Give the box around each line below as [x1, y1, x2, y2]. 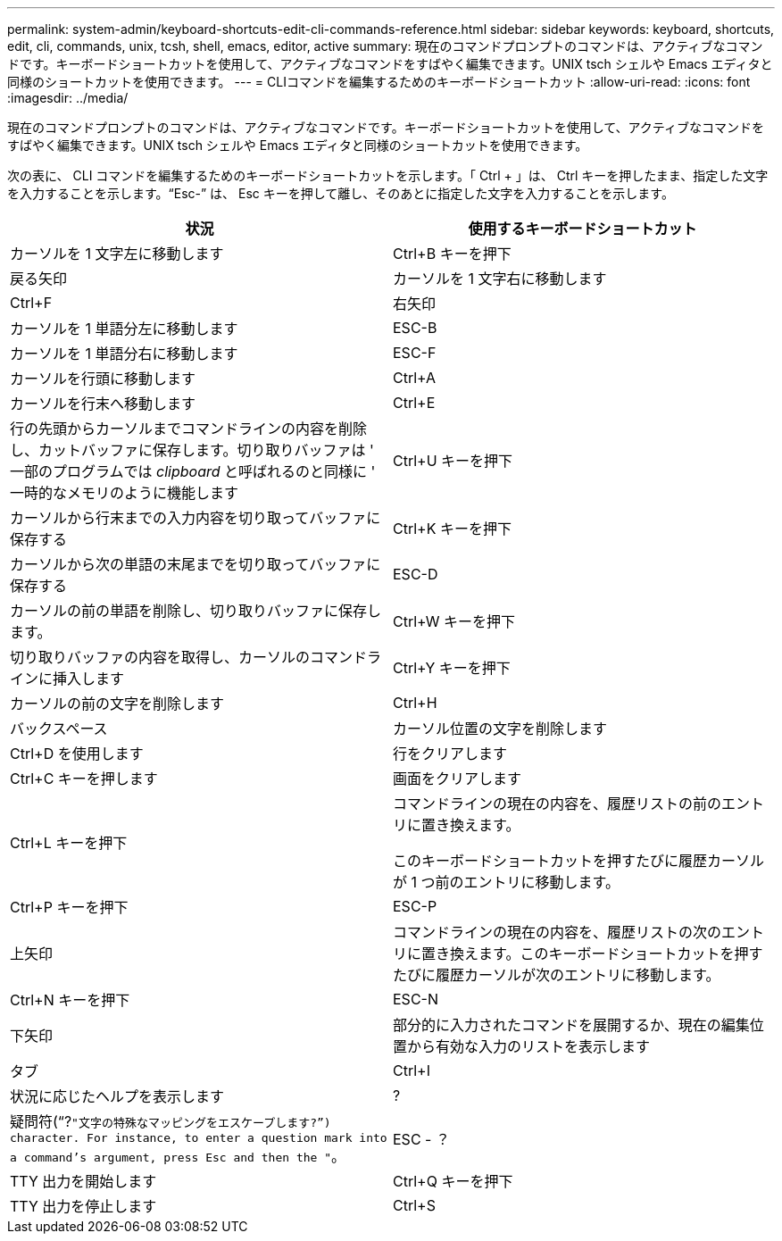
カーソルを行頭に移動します [10, 370, 196, 387]
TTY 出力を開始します [10, 1172, 157, 1190]
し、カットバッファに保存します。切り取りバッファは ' [10, 441, 374, 459]
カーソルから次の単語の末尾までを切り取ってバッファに [10, 555, 381, 573]
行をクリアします [393, 745, 508, 762]
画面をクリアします [393, 770, 522, 787]
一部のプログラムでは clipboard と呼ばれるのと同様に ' [10, 462, 376, 480]
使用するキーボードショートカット [468, 220, 697, 237]
